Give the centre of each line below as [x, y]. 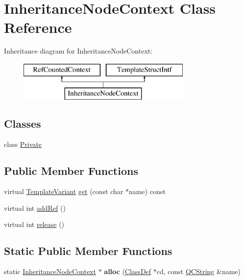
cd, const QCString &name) [199, 271]
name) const [147, 191]
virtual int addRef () [35, 208]
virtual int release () [34, 224]
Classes [23, 124]
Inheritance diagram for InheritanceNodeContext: [78, 51]
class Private [23, 144]
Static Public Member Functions [88, 251]
